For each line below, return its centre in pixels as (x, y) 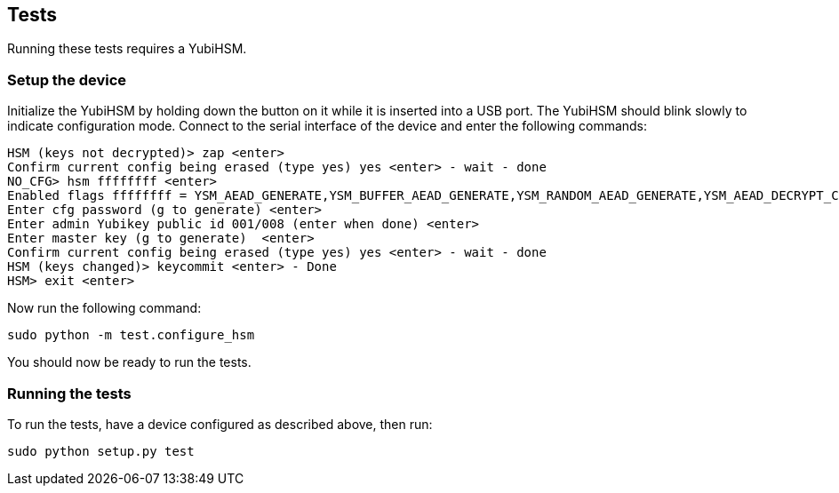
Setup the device (67, 80)
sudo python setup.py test (101, 451)
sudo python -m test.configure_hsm (131, 335)
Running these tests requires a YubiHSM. (127, 49)
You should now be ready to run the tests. (129, 362)
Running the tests (69, 393)
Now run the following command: (104, 308)
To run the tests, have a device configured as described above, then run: (220, 424)
